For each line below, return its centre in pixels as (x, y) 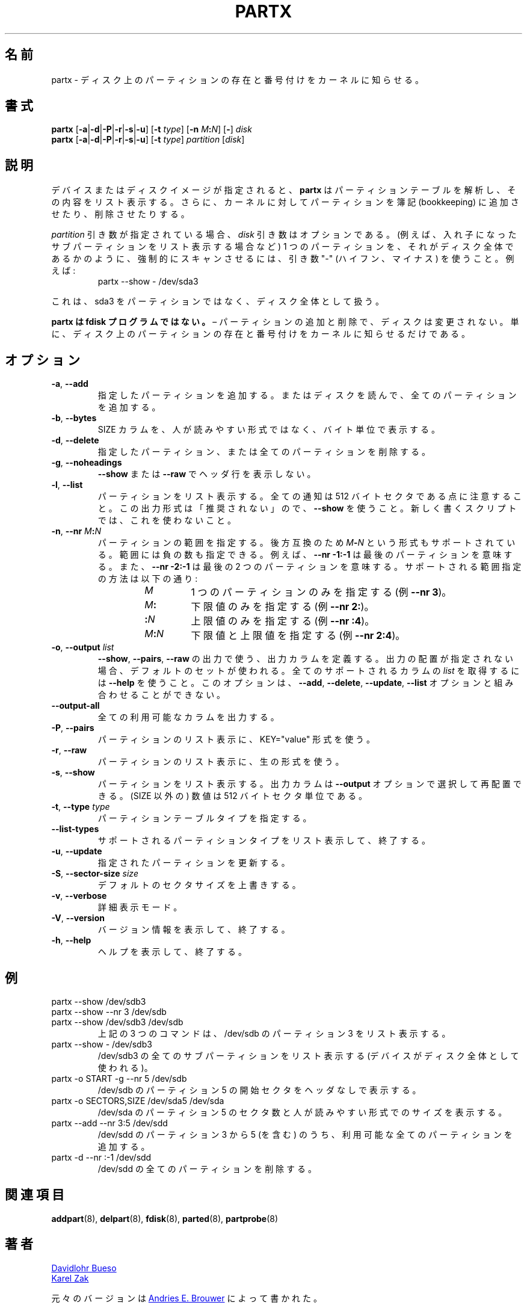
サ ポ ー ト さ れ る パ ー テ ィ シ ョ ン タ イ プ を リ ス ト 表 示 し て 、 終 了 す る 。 (264, 841)
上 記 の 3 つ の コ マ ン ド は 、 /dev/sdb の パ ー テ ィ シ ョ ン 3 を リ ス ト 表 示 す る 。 (274, 1033)
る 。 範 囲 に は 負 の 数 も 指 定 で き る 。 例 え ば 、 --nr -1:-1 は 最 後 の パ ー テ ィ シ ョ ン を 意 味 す (305, 555)
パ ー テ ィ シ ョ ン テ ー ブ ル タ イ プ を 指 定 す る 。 (205, 818)
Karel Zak (70, 1278)
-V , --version (78, 918)
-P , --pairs (73, 728)
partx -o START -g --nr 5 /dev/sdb (119, 1078)
